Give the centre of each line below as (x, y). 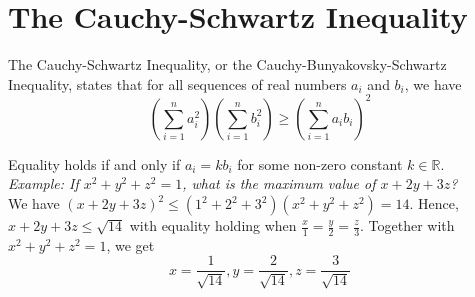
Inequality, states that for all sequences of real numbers (177, 83)
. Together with (407, 225)
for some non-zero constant (320, 163)
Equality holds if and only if (94, 163)
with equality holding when (213, 225)
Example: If (43, 183)
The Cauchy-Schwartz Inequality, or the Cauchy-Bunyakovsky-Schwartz (227, 64)
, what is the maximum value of (279, 183)
